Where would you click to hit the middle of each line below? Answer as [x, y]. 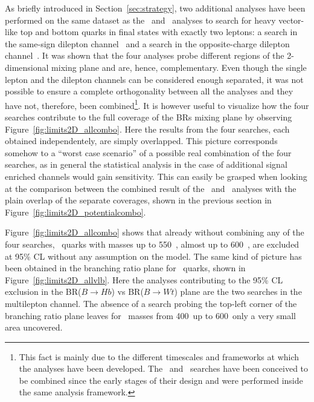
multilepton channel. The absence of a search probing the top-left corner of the [151, 303]
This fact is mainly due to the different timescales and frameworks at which [159, 356]
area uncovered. [34, 327]
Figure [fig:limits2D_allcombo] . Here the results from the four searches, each [147, 129]
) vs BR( [127, 292]
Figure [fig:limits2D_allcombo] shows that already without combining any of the [155, 232]
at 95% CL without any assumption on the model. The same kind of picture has [153, 256]
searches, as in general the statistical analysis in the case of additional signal [146, 164]
